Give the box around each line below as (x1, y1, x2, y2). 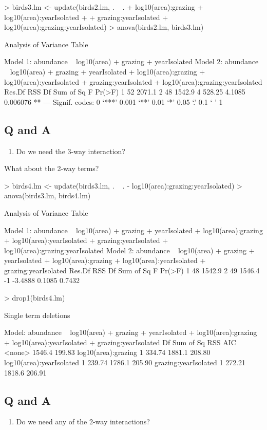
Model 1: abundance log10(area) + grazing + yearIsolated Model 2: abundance (4, 56, 259, 67)
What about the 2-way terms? (4, 163, 99, 174)
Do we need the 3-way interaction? (16, 145, 125, 156)
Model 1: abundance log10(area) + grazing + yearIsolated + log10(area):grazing (4, 225, 263, 235)
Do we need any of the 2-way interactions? (16, 416, 150, 427)
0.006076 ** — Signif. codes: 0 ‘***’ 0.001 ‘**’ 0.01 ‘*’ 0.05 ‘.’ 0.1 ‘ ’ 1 (4, 96, 223, 107)
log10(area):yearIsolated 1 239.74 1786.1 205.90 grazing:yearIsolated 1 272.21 (4, 357, 246, 368)
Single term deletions (4, 309, 70, 320)
